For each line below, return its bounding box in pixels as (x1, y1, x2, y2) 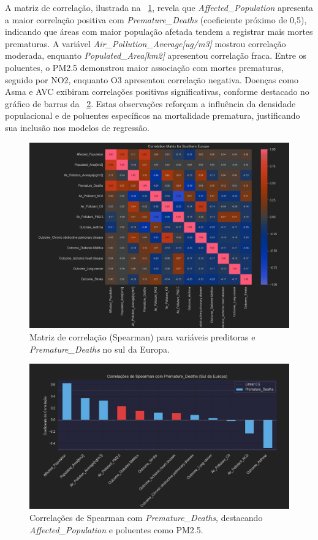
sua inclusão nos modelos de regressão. (5, 121, 150, 133)
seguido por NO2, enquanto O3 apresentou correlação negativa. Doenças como (5, 73, 298, 86)
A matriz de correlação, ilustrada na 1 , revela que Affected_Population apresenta (5, 1, 314, 13)
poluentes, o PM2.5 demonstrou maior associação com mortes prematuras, (5, 61, 284, 73)
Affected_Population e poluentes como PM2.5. (29, 523, 203, 536)
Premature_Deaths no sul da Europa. (29, 342, 170, 355)
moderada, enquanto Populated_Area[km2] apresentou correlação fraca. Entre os (5, 49, 307, 62)
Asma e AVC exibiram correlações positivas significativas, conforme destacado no (5, 85, 309, 98)
